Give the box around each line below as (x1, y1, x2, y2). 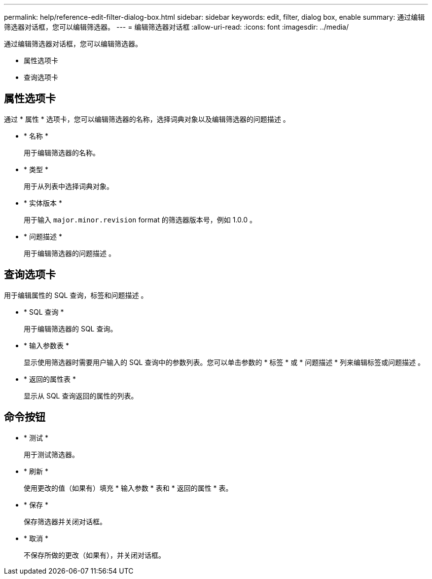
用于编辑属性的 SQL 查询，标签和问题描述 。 (4, 290, 148, 299)
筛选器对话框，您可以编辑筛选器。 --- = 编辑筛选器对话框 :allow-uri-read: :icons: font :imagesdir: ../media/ (4, 23, 349, 31)
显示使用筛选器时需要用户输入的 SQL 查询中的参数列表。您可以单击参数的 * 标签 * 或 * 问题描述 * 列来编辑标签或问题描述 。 (24, 358, 425, 366)
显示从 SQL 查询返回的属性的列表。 (24, 391, 138, 400)
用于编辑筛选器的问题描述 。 (24, 249, 115, 257)
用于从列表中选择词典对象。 (24, 181, 113, 190)
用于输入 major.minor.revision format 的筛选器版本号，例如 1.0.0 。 (24, 215, 256, 224)
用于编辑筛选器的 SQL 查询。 (24, 324, 117, 333)
